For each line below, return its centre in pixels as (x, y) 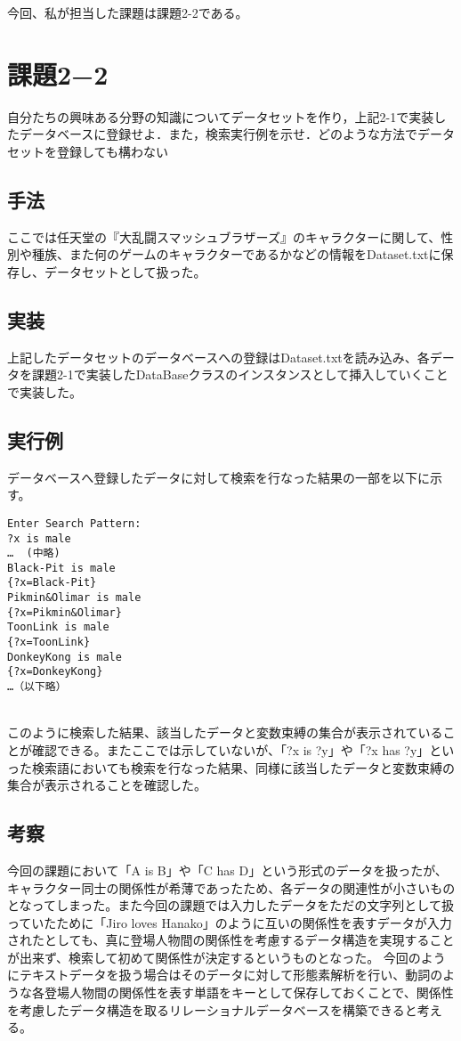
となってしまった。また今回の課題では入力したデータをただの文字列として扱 (230, 905)
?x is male (39, 538)
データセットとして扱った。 (125, 271)
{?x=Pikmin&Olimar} (65, 612)
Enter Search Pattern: (74, 523)
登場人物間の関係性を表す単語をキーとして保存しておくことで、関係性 (249, 992)
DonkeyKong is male (65, 657)
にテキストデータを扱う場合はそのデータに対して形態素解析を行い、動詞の (225, 975)
